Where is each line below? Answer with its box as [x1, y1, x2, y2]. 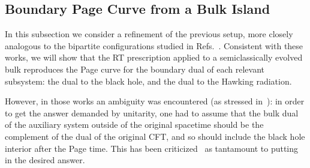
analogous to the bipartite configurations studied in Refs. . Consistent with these [5, 39, 303, 52]
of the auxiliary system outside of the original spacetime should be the [5, 118, 264, 131]
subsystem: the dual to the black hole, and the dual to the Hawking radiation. [5, 74, 292, 87]
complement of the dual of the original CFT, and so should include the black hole [5, 130, 305, 142]
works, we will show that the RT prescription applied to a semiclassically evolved [5, 51, 303, 64]
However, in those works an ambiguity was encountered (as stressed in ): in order [5, 95, 305, 107]
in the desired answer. [5, 154, 85, 166]
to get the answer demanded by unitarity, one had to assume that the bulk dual [5, 106, 299, 119]
